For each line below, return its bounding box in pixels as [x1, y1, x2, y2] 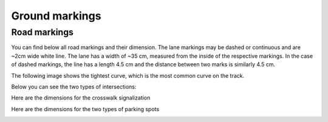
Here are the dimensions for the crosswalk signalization [11, 94, 151, 101]
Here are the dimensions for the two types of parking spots [11, 105, 160, 112]
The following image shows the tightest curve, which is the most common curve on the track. [11, 72, 245, 79]
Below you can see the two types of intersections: [11, 83, 137, 90]
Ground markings [11, 9, 101, 22]
